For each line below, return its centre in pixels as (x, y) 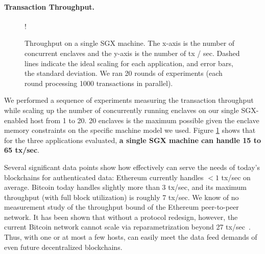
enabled (16, 120)
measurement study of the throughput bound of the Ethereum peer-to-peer (122, 207)
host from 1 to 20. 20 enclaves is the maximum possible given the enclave (145, 120)
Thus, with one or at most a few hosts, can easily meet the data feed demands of (131, 237)
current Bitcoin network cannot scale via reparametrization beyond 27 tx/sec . (127, 227)
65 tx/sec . (22, 150)
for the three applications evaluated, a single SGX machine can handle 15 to (133, 140)
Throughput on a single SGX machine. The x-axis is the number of (130, 43)
